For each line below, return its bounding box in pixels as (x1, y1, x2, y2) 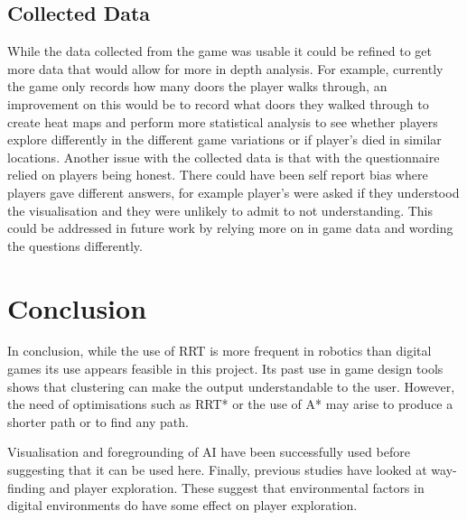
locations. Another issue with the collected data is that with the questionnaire (7, 147, 440, 166)
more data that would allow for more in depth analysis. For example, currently (7, 59, 444, 78)
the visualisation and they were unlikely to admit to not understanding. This (7, 200, 433, 219)
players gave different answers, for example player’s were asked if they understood (7, 182, 460, 201)
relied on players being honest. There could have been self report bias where (7, 165, 428, 184)
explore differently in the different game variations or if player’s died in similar (7, 130, 442, 149)
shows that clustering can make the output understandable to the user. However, (7, 376, 455, 395)
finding (7, 478, 46, 497)
